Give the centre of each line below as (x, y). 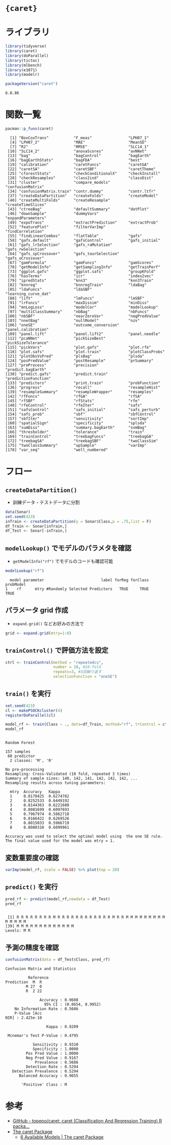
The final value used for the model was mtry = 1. (60, 841)
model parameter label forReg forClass (79, 580)
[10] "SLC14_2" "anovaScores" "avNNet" (77, 151)
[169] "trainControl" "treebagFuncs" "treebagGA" (79, 437)
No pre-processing (25, 770)
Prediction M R (24, 982)
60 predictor (21, 756)
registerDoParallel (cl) (31, 715)
